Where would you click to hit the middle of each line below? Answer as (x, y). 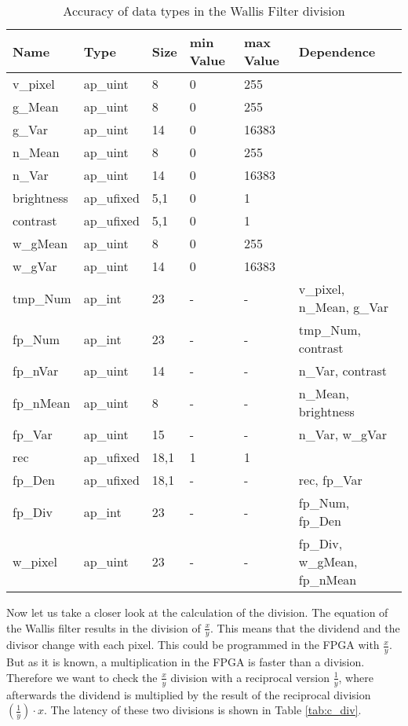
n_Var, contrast (343, 370)
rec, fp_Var (330, 480)
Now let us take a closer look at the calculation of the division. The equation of (197, 612)
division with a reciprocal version (250, 677)
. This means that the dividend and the (305, 627)
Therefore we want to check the (82, 677)
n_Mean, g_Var (344, 307)
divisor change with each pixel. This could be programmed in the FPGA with (193, 645)
